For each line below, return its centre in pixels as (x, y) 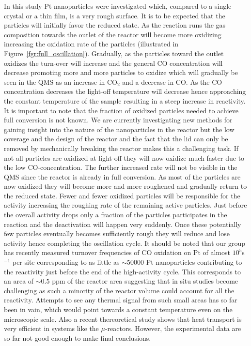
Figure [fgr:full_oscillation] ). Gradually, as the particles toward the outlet (114, 53)
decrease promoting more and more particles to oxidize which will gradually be (121, 72)
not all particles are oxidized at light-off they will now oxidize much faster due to (124, 158)
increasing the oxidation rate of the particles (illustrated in (91, 44)
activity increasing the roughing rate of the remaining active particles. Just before (125, 205)
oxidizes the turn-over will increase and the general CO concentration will (113, 63)
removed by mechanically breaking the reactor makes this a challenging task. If (121, 148)
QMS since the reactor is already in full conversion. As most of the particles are (122, 176)
